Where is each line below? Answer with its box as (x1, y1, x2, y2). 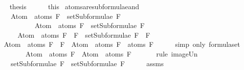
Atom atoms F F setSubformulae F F (17, 29, 150, 40)
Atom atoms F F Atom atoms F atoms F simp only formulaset (3, 39, 241, 49)
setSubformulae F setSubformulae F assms (10, 58, 164, 68)
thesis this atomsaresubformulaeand (9, 1, 139, 11)
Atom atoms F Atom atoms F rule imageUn (25, 48, 198, 58)
